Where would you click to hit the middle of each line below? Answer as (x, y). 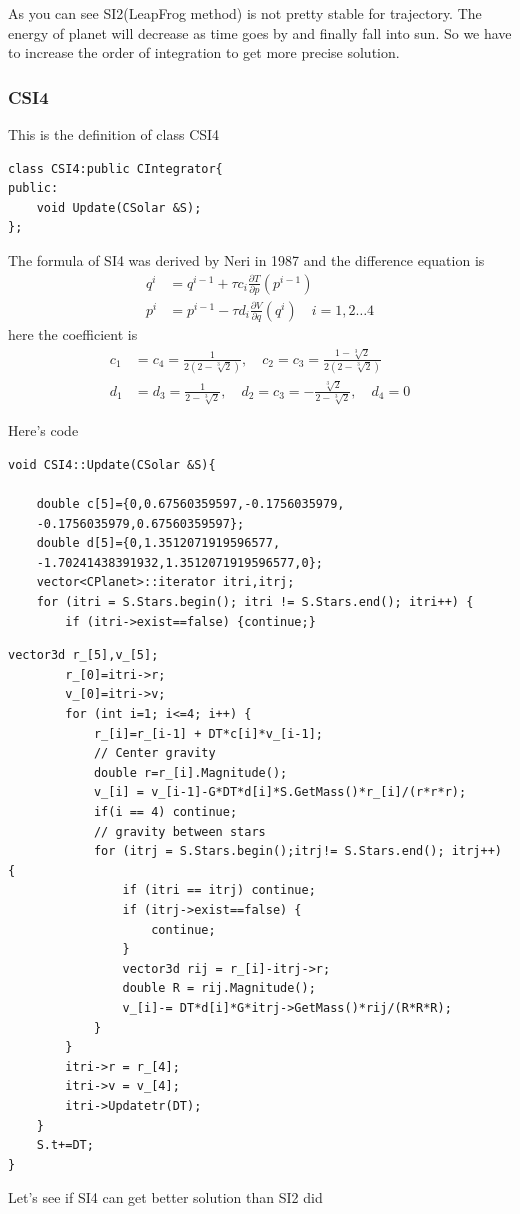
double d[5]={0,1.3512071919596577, (158, 543)
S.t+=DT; (65, 1145)
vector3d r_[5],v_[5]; (83, 655)
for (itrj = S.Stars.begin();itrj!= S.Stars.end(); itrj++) (297, 851)
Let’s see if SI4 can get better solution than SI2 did (165, 1197)
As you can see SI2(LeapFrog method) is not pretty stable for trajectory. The (245, 13)
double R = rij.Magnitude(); (219, 988)
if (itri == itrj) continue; (219, 890)
